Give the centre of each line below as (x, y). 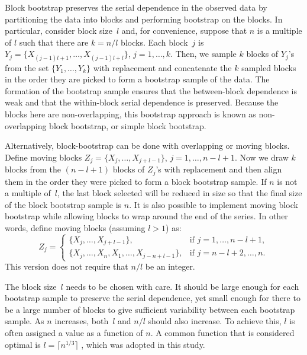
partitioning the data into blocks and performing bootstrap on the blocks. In (144, 19)
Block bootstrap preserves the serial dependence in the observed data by (136, 7)
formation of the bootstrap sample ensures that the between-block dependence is (151, 90)
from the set (27, 67)
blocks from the (33, 169)
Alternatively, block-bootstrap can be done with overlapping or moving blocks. (147, 145)
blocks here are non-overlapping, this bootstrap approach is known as (130, 113)
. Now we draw (261, 157)
